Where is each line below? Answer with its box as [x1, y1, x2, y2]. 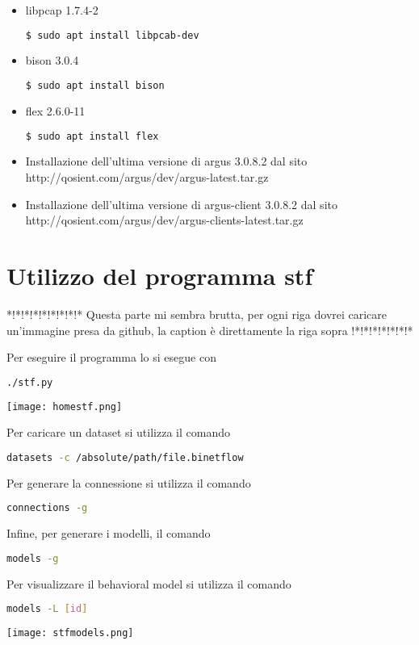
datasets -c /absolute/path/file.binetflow [6, 451, 244, 463]
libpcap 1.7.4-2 [25, 2, 98, 18]
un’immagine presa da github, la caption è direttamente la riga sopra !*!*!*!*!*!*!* [6, 321, 413, 338]
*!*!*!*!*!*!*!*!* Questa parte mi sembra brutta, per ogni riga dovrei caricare [6, 305, 388, 322]
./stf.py [6, 376, 53, 388]
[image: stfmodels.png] [6, 627, 134, 639]
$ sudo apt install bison [25, 80, 165, 92]
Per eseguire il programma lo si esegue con [6, 349, 216, 366]
